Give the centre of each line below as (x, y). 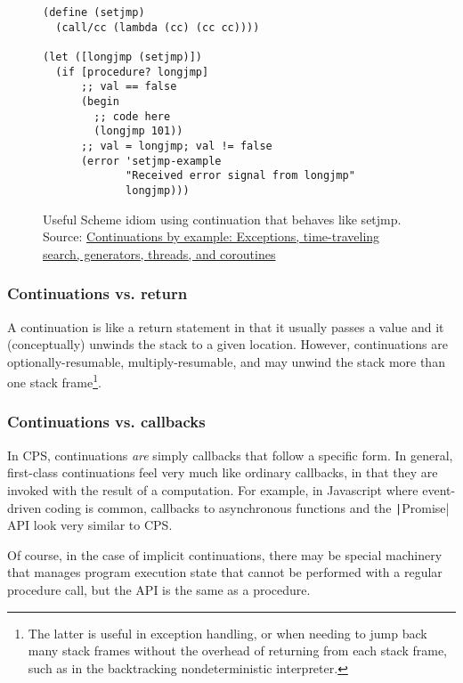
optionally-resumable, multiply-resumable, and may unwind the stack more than (226, 361)
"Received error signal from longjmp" (240, 176)
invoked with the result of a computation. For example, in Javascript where (213, 489)
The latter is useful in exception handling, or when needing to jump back (227, 633)
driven (24, 507)
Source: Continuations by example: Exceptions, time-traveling (211, 236)
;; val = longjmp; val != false (176, 146)
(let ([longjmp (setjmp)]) (122, 57)
